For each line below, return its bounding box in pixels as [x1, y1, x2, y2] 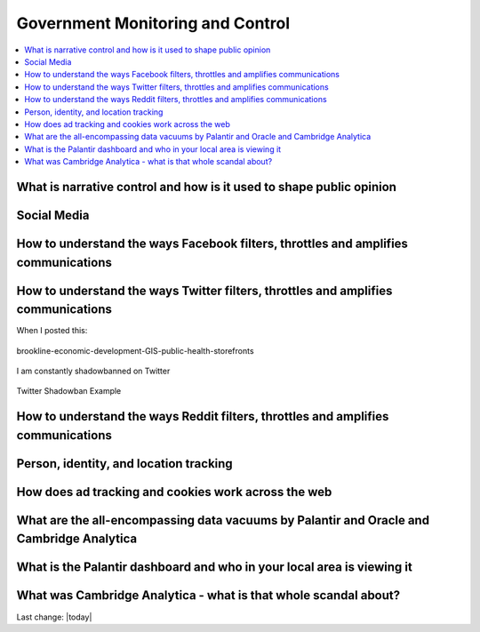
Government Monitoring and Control [16, 13, 291, 33]
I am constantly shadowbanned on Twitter [16, 365, 171, 376]
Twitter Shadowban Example [16, 386, 122, 396]
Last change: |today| [16, 612, 92, 622]
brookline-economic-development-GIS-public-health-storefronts [16, 345, 254, 356]
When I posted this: [16, 325, 88, 336]
